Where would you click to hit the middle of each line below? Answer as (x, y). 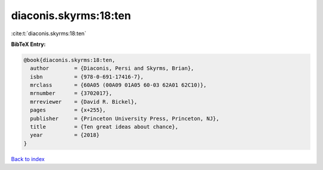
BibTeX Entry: (28, 44)
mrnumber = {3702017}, (71, 93)
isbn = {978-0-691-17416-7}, (87, 77)
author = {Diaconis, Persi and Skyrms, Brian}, (112, 68)
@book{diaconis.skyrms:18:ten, (70, 60)
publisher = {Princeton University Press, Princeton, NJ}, (125, 118)
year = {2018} (65, 135)
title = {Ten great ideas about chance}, (104, 127)
